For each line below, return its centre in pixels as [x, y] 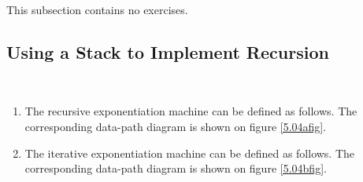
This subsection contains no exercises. [97, 9]
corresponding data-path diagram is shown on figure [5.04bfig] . [176, 168]
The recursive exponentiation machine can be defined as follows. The [191, 111]
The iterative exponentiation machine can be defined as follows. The [190, 153]
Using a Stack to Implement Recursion [168, 51]
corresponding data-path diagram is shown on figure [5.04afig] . [176, 126]
